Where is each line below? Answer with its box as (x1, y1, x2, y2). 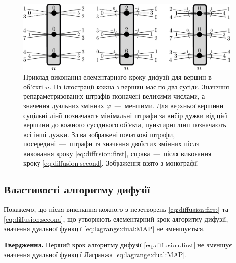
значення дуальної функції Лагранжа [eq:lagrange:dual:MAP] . (4, 249, 187, 259)
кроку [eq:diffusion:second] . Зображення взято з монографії (23, 158, 198, 168)
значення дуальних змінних (23, 101, 104, 111)
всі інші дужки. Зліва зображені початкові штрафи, (23, 129, 175, 139)
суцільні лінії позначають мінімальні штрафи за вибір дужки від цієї (23, 110, 227, 120)
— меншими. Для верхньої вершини (114, 101, 224, 111)
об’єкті (23, 81, 43, 91)
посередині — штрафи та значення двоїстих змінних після (23, 139, 199, 149)
